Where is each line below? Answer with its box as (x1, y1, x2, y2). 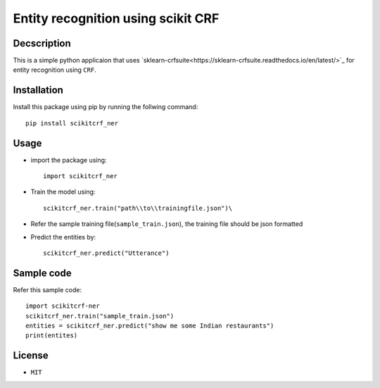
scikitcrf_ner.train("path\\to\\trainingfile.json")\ (43, 204, 232, 212)
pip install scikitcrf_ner (25, 119, 119, 127)
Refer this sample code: (13, 285, 82, 294)
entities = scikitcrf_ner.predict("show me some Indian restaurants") (25, 322, 274, 330)
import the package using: (30, 156, 107, 164)
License (13, 349, 49, 362)
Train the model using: (30, 187, 96, 196)
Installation (13, 85, 63, 96)
